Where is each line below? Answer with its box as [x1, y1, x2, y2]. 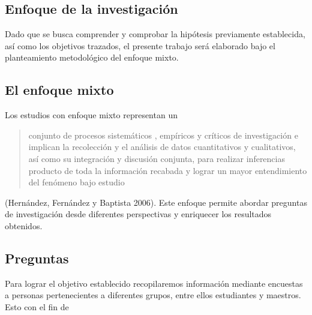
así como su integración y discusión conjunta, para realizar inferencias [28, 152, 285, 164]
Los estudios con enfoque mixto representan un [5, 109, 178, 121]
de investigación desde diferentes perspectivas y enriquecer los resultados [5, 208, 272, 220]
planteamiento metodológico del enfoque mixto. [5, 51, 179, 64]
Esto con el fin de [5, 300, 69, 313]
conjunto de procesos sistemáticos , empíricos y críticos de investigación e [28, 128, 298, 141]
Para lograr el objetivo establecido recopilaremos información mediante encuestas [5, 277, 303, 289]
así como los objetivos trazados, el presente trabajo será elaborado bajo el [5, 39, 275, 52]
